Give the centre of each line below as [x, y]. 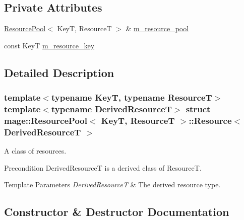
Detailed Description [59, 72]
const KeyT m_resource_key [49, 45]
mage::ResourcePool [46, 120]
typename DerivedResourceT [111, 109]
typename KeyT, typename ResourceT [132, 97]
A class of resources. [35, 151]
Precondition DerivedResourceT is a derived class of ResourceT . [103, 167]
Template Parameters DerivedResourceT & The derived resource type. [112, 185]
